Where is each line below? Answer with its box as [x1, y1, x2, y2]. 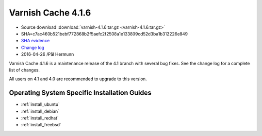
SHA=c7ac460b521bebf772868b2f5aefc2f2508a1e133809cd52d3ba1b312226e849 [21, 31, 188, 36]
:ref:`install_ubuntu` [21, 102, 60, 107]
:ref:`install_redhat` [21, 115, 59, 121]
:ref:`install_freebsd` [21, 122, 62, 128]
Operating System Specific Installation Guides [9, 89, 152, 97]
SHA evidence [21, 38, 50, 44]
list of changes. [9, 67, 40, 73]
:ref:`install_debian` [21, 108, 60, 114]
